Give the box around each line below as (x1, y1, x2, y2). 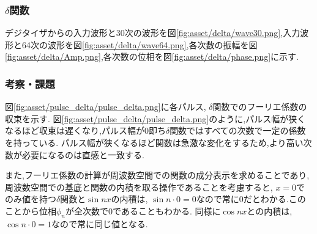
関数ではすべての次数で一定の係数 (170, 124, 306, 137)
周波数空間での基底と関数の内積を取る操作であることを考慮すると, (5, 180, 273, 193)
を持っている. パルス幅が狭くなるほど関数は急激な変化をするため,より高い (5, 136, 304, 148)
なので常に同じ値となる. (51, 217, 148, 230)
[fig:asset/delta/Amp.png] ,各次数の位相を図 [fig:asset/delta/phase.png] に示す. (5, 50, 299, 63)
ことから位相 (5, 204, 56, 217)
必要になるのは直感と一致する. (21, 148, 144, 161)
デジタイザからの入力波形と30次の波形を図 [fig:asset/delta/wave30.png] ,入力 (5, 26, 300, 39)
